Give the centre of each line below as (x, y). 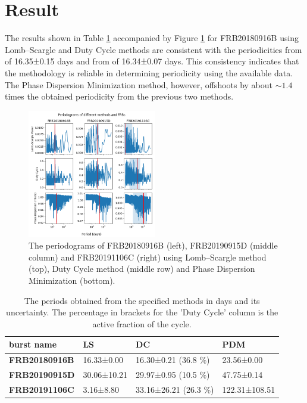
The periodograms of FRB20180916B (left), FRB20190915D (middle (153, 245)
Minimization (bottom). (72, 280)
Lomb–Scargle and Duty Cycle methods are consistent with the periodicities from (153, 49)
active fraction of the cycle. (142, 323)
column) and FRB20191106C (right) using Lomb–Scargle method (148, 257)
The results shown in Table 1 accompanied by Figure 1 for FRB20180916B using (152, 38)
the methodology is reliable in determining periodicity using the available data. (149, 72)
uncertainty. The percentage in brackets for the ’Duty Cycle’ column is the (142, 312)
